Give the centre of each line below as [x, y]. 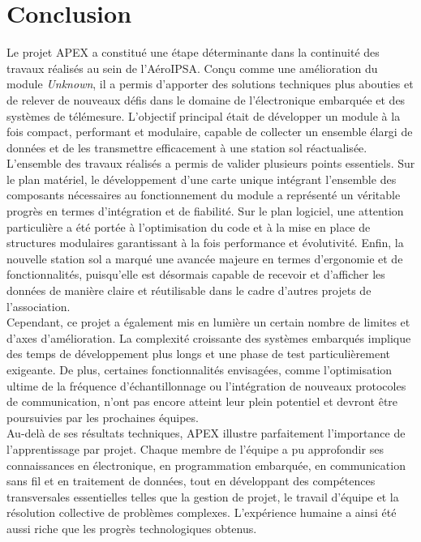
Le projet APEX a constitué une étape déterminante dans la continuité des [193, 52]
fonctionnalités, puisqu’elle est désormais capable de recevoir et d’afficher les [196, 274]
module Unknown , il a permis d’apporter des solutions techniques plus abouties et [210, 84]
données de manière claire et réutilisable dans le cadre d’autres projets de [189, 290]
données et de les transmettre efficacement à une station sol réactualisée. [187, 147]
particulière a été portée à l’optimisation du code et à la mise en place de [189, 226]
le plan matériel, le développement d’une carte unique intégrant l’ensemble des [202, 179]
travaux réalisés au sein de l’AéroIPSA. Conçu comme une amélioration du [192, 68]
